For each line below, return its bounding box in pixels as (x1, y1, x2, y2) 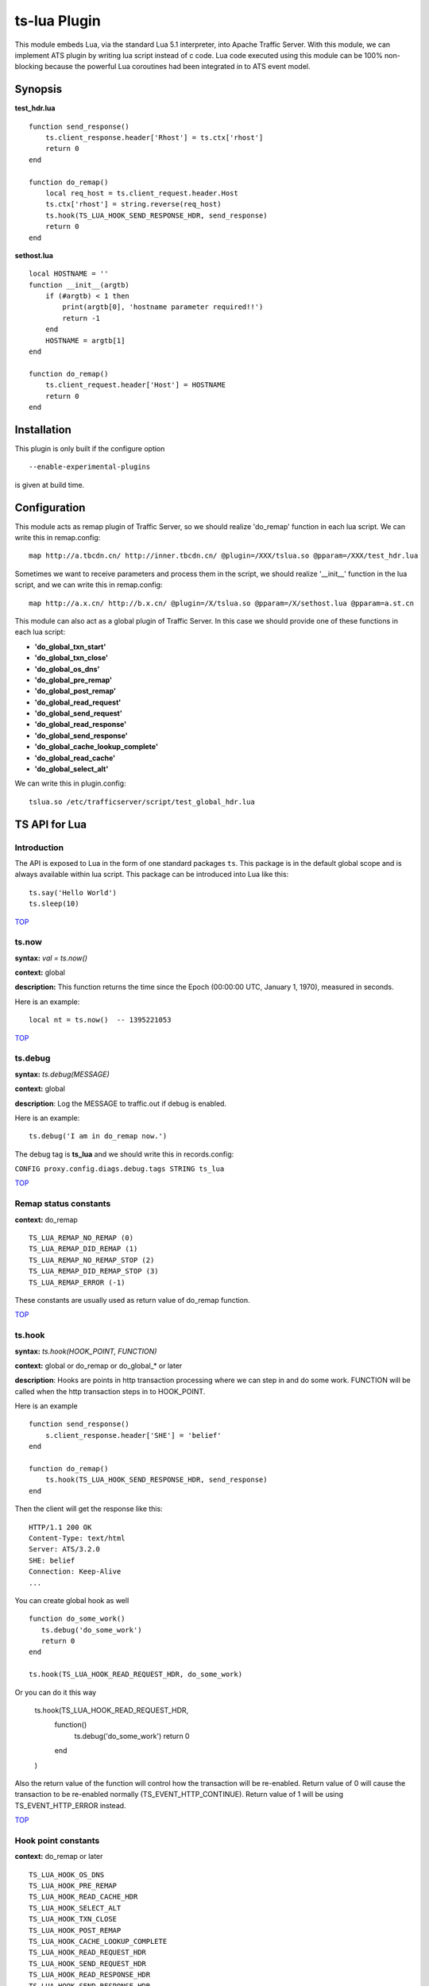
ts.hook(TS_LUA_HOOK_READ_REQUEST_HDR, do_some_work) (29, 1670, 242, 1679)
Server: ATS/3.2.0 (29, 1545, 101, 1554)
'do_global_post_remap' (34, 686, 117, 696)
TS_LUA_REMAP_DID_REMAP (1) (29, 1244, 138, 1254)
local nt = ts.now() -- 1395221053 (29, 1015, 172, 1025)
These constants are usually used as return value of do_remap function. (14, 1295, 250, 1304)
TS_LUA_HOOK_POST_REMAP (29, 1926, 122, 1934)
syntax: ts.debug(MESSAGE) (14, 1069, 110, 1079)
